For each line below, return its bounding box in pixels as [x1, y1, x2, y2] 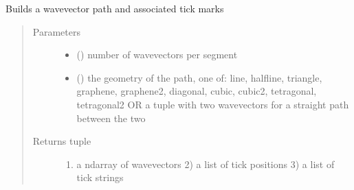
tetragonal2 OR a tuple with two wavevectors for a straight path [76, 97, 349, 111]
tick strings [76, 170, 124, 185]
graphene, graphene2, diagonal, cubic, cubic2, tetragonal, [76, 84, 317, 98]
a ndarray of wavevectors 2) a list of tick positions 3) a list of [76, 156, 335, 171]
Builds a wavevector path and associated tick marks [5, 1, 224, 15]
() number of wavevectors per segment [76, 47, 238, 62]
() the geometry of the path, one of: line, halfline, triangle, [76, 70, 322, 84]
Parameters [32, 24, 80, 38]
